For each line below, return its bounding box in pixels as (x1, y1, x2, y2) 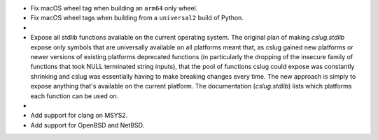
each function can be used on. (30, 91, 119, 100)
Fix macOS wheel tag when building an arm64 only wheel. (30, 4, 198, 12)
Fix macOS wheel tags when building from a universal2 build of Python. (30, 14, 244, 22)
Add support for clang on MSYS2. (30, 111, 128, 120)
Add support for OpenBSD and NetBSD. (30, 120, 145, 129)
